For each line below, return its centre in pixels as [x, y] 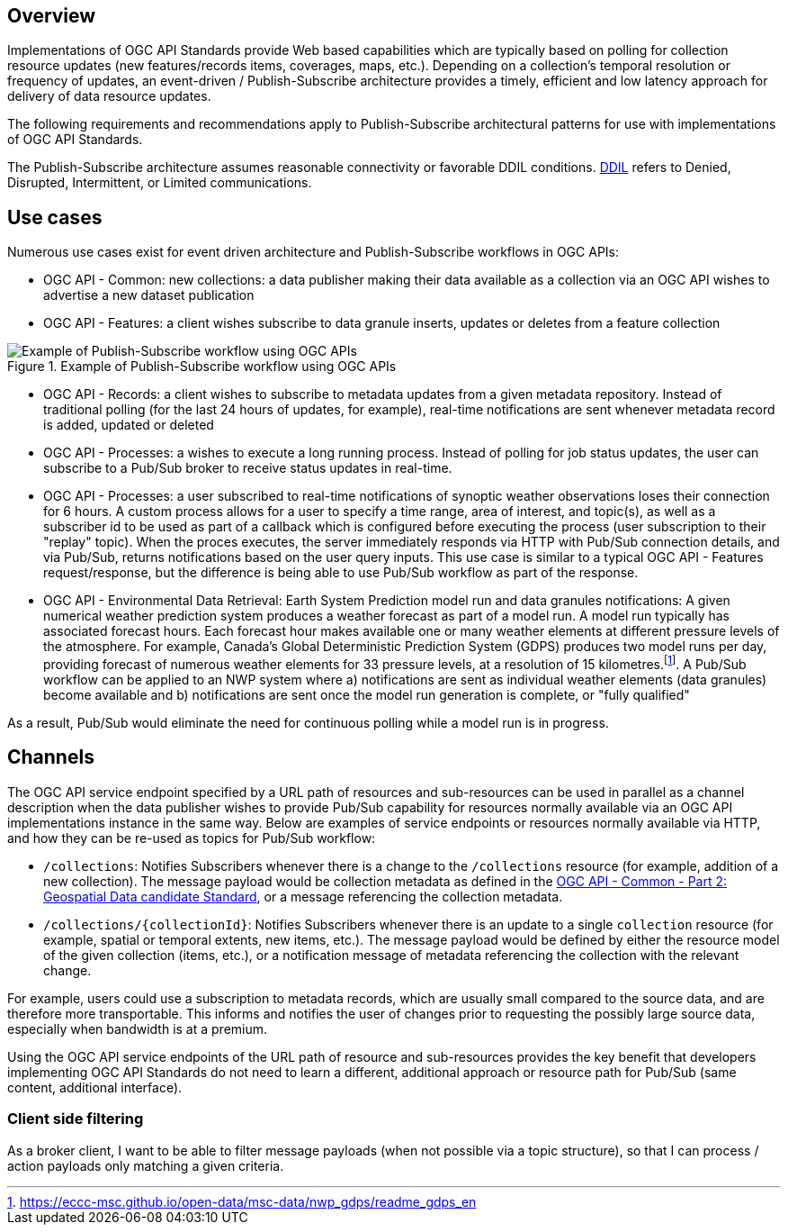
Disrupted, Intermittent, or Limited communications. [160, 183]
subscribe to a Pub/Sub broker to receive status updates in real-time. [248, 468]
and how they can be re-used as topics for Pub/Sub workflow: [192, 838]
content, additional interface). [95, 1087]
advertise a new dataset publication [149, 295]
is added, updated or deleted [129, 425]
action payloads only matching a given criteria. [146, 1165]
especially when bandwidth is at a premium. [138, 1028]
